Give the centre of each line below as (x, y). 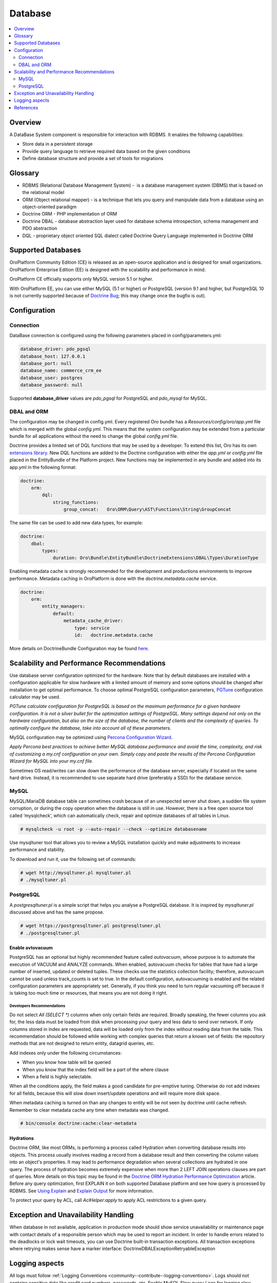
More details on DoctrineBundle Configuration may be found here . (79, 648)
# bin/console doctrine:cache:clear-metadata (78, 1123)
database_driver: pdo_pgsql (55, 349)
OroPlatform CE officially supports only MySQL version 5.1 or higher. (81, 279)
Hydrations (22, 1138)
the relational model (43, 192)
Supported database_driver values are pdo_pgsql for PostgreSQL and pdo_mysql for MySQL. (108, 398)
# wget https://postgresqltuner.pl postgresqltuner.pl (91, 926)
